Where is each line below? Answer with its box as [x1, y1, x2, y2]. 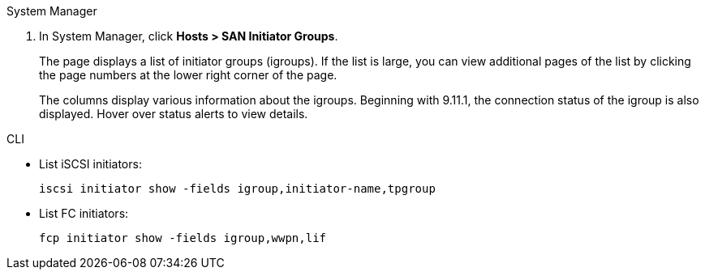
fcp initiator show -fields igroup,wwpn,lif [39, 231, 327, 244]
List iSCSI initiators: [39, 157, 142, 171]
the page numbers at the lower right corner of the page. [39, 68, 337, 82]
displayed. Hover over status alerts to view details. [39, 107, 308, 121]
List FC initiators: [39, 206, 129, 220]
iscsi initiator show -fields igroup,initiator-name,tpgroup [39, 182, 436, 195]
